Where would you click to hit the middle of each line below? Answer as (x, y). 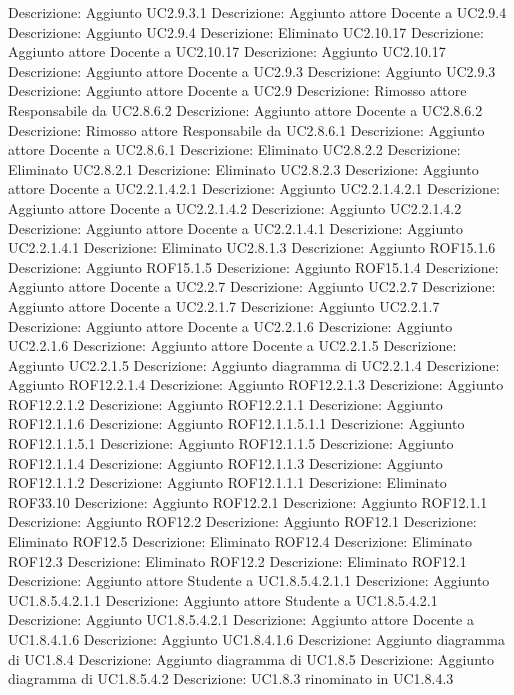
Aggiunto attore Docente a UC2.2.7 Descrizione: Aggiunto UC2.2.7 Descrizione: (252, 286)
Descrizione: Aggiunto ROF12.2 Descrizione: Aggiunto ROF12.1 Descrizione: (242, 521)
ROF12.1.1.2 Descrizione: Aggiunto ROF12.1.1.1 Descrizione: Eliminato (227, 482)
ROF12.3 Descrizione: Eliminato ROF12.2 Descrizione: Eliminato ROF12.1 (237, 560)
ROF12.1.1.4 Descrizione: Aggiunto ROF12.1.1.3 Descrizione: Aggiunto (225, 462)
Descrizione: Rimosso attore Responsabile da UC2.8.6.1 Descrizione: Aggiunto (246, 129)
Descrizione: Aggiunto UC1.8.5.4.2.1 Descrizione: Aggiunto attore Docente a (241, 619)
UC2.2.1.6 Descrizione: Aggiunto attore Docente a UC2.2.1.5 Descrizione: (232, 345)
